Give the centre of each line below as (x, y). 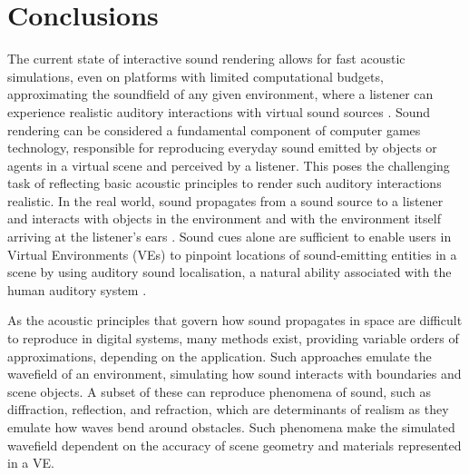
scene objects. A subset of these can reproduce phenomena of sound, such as (219, 391)
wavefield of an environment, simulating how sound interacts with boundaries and (234, 374)
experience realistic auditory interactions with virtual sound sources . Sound (219, 111)
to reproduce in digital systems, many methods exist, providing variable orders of (233, 338)
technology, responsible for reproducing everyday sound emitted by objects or (222, 148)
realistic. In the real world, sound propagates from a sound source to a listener (225, 200)
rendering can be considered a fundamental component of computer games (214, 129)
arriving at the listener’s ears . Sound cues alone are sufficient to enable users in (230, 237)
